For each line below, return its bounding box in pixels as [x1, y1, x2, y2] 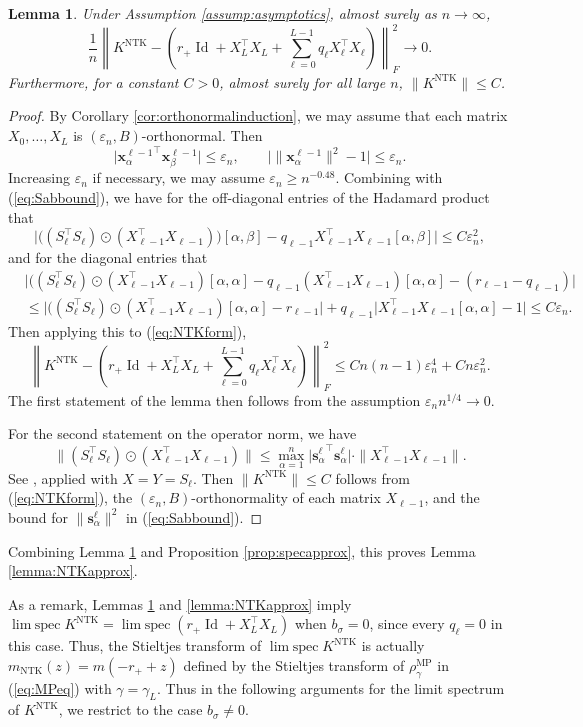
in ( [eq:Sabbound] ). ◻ [125, 506, 263, 527]
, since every [369, 613, 445, 634]
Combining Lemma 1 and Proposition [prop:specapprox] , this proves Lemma [8, 540, 476, 561]
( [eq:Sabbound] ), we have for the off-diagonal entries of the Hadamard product [8, 187, 490, 207]
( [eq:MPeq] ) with [8, 677, 112, 698]
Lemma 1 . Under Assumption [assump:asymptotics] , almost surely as [8, 3, 437, 23]
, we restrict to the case [58, 699, 203, 720]
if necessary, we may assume [92, 167, 265, 188]
